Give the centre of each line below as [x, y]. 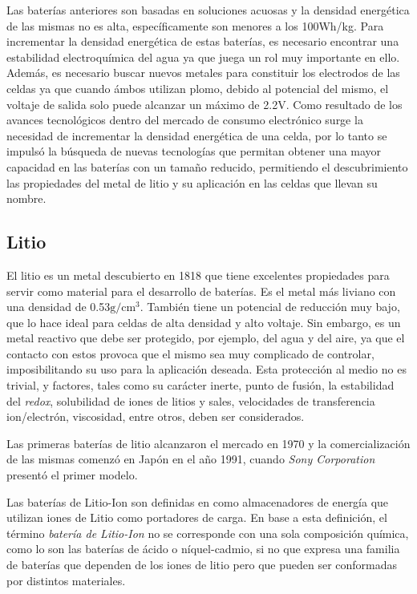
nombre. [26, 198]
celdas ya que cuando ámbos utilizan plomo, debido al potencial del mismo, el [198, 88]
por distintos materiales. [66, 580]
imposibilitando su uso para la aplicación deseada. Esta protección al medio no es [206, 369]
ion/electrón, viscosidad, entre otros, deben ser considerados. [156, 416]
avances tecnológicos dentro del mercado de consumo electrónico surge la [185, 120]
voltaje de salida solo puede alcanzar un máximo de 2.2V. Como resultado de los [204, 104]
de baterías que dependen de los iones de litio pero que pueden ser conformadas [202, 565]
